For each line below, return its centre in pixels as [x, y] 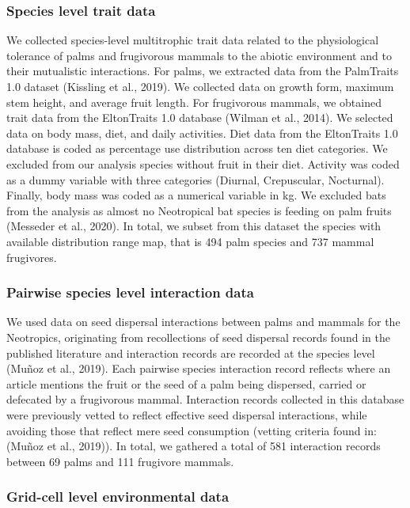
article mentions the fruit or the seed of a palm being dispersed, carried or [186, 383]
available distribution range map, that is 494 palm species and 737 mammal [190, 241]
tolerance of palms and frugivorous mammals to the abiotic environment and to [199, 55]
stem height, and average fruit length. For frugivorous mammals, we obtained [194, 102]
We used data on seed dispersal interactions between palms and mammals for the [203, 322]
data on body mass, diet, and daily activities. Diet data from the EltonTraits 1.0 [202, 133]
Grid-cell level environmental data [118, 497]
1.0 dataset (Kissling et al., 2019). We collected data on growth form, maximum [200, 86]
